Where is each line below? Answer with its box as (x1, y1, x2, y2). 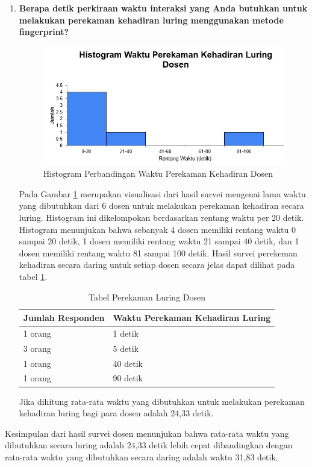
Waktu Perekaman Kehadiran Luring (113, 311, 271, 324)
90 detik (113, 372, 143, 384)
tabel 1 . (19, 270, 48, 282)
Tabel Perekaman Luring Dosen (89, 290, 206, 303)
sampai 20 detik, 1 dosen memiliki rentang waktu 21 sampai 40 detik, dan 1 (19, 235, 299, 247)
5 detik (113, 342, 139, 354)
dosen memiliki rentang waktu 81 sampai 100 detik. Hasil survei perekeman (19, 246, 298, 259)
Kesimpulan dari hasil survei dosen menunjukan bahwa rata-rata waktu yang (5, 427, 289, 439)
